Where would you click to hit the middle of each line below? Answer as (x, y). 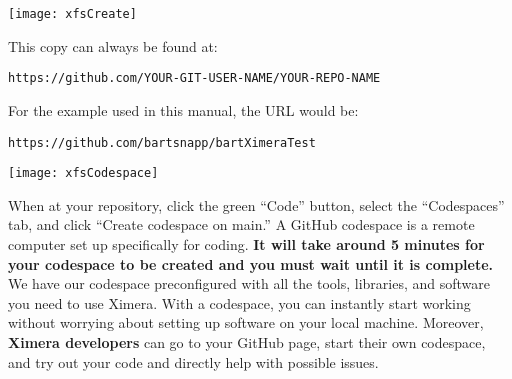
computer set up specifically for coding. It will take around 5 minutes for (246, 244)
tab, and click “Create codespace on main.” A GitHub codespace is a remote (241, 224)
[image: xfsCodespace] (83, 173)
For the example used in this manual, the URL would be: (183, 109)
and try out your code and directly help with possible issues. (193, 361)
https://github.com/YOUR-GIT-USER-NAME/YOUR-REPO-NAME (194, 78)
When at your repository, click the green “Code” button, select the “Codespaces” (256, 204)
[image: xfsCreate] (72, 14)
